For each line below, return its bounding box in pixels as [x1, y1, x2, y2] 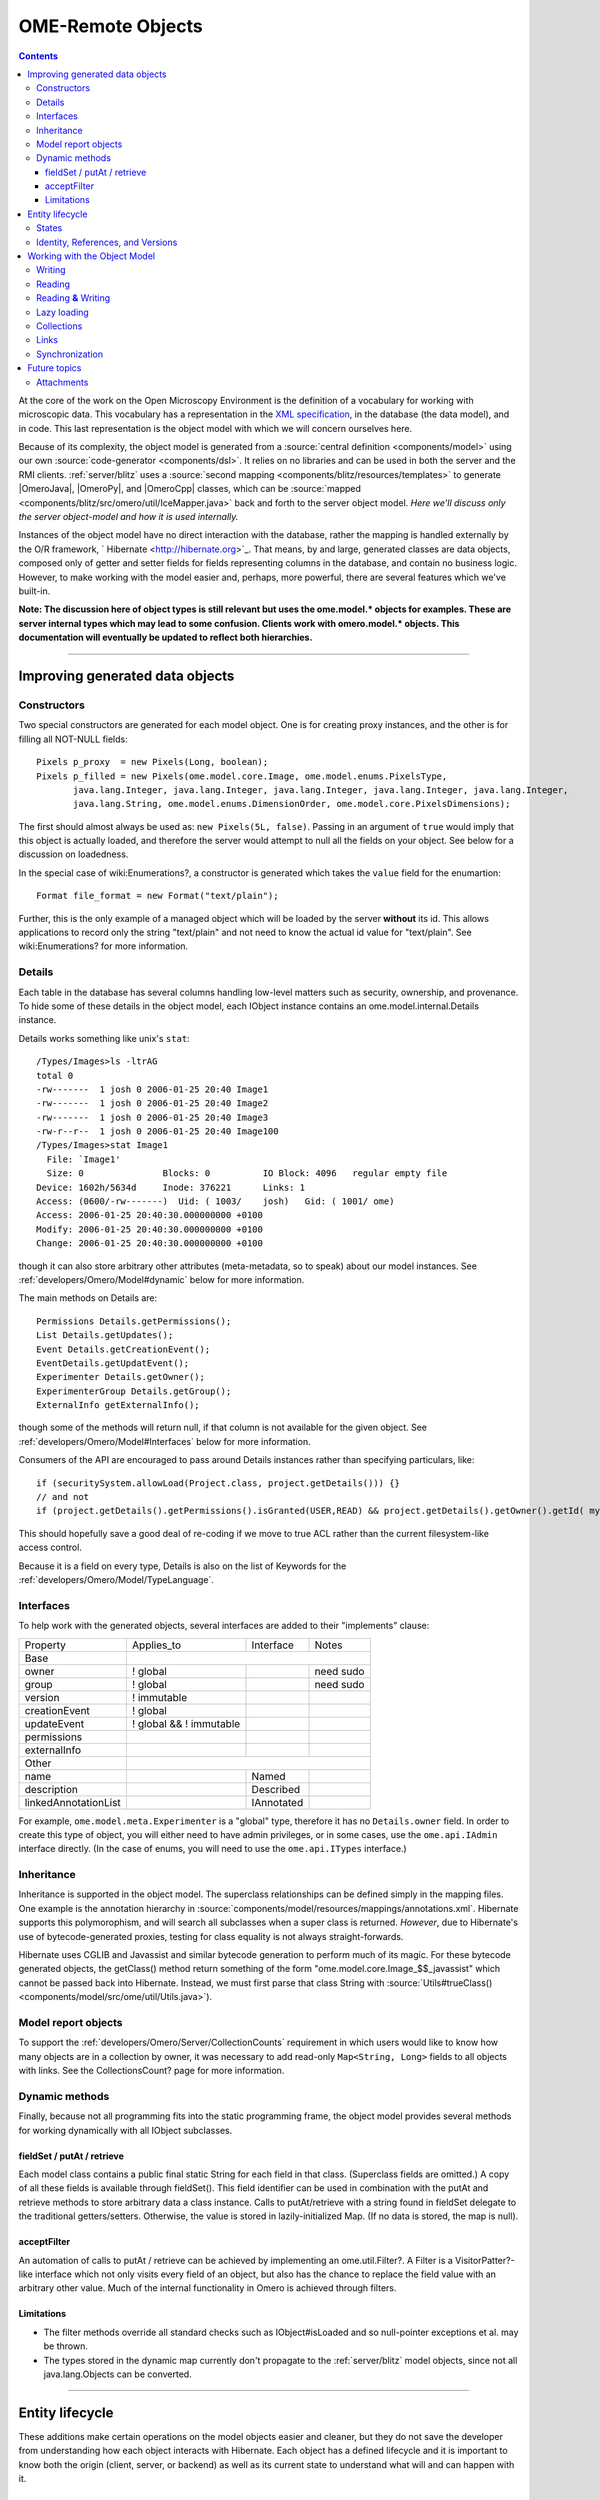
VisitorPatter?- [455, 2254, 515, 2266]
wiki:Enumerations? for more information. [18, 940, 189, 952]
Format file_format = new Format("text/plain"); [36, 890, 279, 902]
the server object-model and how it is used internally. [18, 511, 239, 523]
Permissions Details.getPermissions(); [36, 1315, 232, 1327]
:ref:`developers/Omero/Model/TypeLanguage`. [18, 1574, 215, 1585]
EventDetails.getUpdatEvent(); [36, 1357, 190, 1369]
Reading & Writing [36, 292, 111, 304]
